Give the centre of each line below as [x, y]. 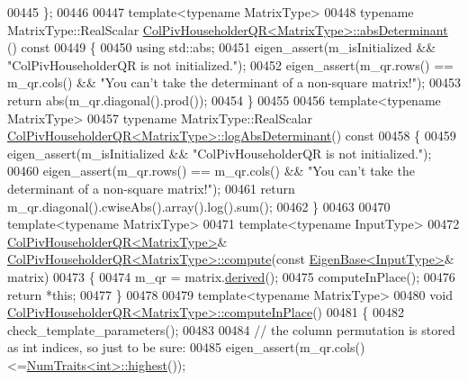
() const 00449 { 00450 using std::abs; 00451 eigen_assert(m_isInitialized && [222, 47]
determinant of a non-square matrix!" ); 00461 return [151, 188]
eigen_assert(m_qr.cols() [295, 347]
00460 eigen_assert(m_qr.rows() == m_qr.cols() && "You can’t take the [211, 171]
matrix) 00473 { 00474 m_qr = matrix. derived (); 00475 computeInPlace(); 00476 [231, 276]
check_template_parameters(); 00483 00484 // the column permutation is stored [231, 329]
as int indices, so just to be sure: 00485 [115, 347]
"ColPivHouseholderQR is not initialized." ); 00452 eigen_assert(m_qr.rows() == [230, 64]
